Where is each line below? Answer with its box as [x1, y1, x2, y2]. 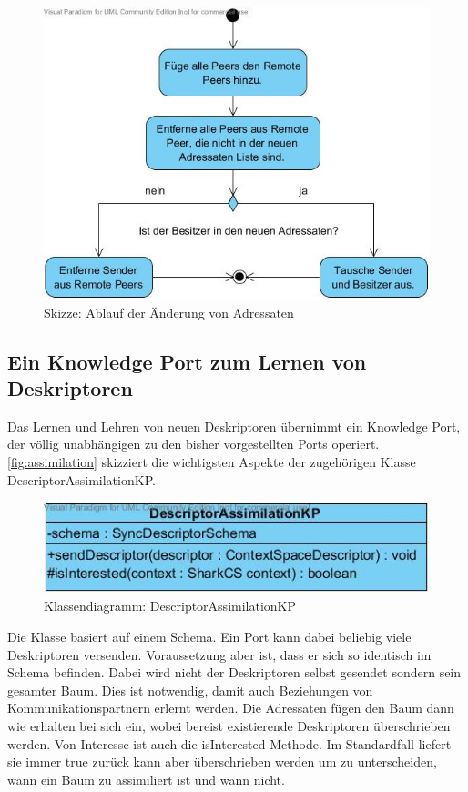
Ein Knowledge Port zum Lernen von [7, 347, 367, 375]
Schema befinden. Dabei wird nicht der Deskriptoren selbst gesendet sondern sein [7, 663, 462, 682]
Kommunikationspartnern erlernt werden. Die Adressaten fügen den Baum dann [7, 698, 454, 717]
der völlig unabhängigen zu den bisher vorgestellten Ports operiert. [7, 434, 380, 453]
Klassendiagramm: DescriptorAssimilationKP [44, 596, 297, 615]
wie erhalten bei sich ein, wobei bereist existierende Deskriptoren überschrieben [7, 716, 451, 736]
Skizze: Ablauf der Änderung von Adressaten [44, 302, 294, 321]
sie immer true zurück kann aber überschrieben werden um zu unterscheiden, [7, 752, 437, 771]
